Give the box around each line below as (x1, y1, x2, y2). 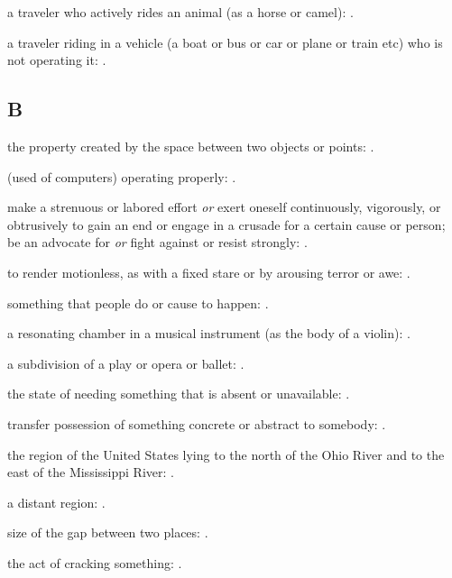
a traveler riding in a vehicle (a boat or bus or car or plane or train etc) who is (7, 32, 443, 51)
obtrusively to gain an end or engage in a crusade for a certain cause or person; (7, 215, 446, 234)
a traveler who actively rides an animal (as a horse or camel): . (7, 3, 354, 21)
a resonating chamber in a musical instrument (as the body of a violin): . (7, 324, 410, 343)
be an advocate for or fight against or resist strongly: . (7, 233, 308, 252)
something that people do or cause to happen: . (7, 293, 269, 312)
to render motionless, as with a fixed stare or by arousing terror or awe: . (7, 262, 410, 281)
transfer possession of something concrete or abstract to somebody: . (7, 414, 386, 433)
